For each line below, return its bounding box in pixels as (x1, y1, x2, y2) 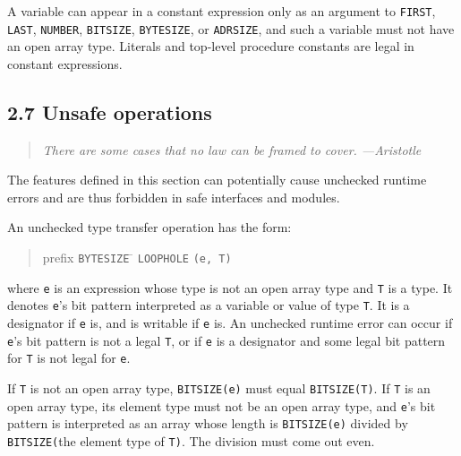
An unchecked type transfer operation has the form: (7, 218, 292, 237)
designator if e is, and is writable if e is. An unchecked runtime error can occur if (7, 314, 453, 332)
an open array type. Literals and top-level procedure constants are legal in (7, 37, 414, 56)
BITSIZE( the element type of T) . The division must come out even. (7, 431, 375, 450)
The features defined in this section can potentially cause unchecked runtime (7, 170, 427, 189)
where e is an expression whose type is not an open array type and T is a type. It (7, 278, 453, 297)
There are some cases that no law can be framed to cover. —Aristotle (42, 140, 422, 159)
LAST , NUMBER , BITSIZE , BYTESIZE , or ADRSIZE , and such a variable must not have (7, 19, 455, 38)
